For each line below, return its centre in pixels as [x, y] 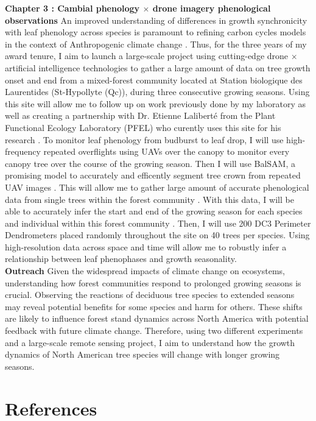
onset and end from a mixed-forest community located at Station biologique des [154, 80]
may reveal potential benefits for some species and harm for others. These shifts [154, 306]
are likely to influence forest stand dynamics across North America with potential [157, 318]
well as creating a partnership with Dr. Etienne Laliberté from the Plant [140, 115]
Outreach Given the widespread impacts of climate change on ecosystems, [145, 271]
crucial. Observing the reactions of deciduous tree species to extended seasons [150, 295]
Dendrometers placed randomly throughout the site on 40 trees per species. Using [157, 235]
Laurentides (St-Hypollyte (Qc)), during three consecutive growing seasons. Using [157, 92]
